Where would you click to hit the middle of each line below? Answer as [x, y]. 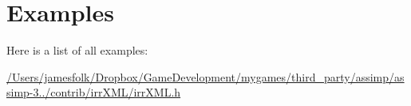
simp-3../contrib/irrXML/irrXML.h [94, 92]
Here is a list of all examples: [77, 50]
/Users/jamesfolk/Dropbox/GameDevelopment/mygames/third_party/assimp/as [205, 76]
